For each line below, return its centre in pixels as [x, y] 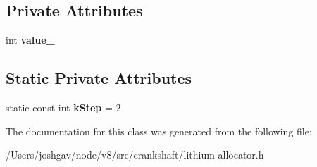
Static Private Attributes [99, 78]
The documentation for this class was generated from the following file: [159, 131]
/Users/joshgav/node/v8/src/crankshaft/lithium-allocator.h [135, 155]
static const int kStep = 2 [63, 107]
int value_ [30, 40]
